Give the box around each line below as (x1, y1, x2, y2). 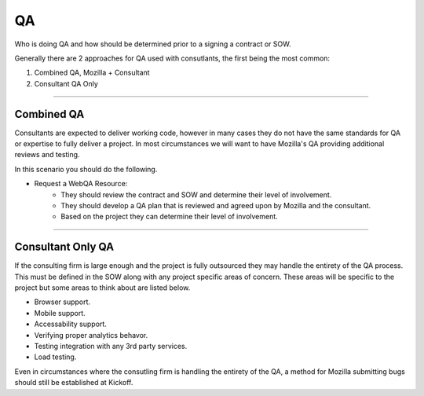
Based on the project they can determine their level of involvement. (60, 212, 278, 222)
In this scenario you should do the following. (14, 164, 158, 174)
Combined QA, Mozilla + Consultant (34, 68, 150, 78)
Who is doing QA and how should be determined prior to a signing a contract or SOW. (14, 39, 291, 49)
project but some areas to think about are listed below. (14, 283, 191, 292)
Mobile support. (34, 308, 86, 317)
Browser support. (34, 297, 90, 306)
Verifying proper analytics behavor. (34, 330, 148, 339)
